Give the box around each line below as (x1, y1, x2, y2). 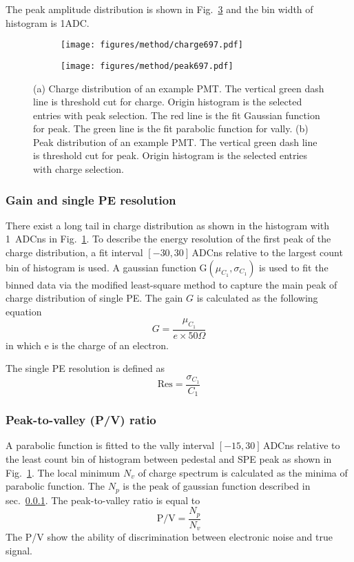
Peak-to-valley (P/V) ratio (6, 411, 156, 428)
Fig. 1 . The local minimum (6, 465, 121, 479)
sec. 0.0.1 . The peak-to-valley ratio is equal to (6, 492, 200, 507)
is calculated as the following (196, 291, 318, 305)
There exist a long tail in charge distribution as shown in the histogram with (6, 218, 329, 232)
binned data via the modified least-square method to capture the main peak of (6, 277, 337, 291)
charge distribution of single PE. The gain (6, 291, 183, 305)
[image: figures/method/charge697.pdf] (61, 40, 243, 50)
